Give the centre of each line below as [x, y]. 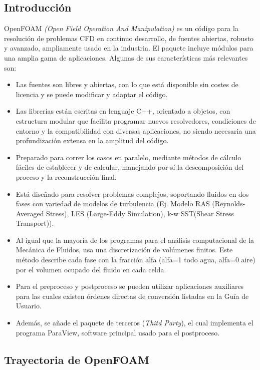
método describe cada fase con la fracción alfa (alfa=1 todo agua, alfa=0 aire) [136, 260]
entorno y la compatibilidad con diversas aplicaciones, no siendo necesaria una [136, 130]
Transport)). [35, 223]
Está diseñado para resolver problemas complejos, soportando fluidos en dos [132, 194]
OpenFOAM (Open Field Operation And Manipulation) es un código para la [121, 28]
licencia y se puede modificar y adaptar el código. [92, 94]
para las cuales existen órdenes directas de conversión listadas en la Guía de [132, 296]
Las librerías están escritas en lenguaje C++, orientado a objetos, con [123, 111]
